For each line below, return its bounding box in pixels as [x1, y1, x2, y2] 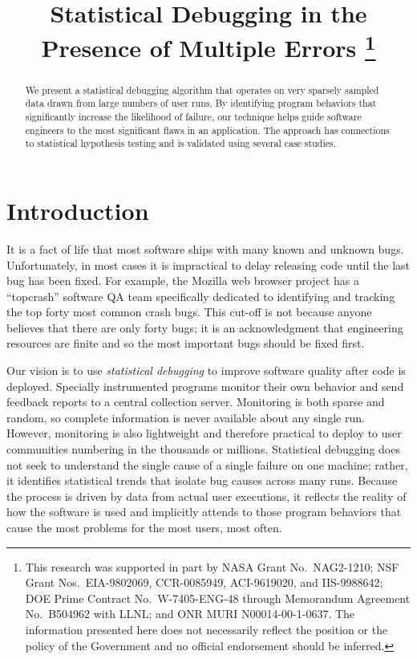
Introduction [6, 193, 149, 226]
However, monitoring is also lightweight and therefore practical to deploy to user [6, 425, 402, 441]
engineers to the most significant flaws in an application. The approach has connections [25, 123, 390, 136]
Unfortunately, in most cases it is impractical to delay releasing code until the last [6, 256, 411, 273]
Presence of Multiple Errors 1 [41, 28, 376, 64]
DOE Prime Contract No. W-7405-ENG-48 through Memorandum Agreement [25, 589, 411, 606]
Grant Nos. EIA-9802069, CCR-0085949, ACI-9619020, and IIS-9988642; [25, 574, 383, 591]
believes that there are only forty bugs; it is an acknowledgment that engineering [6, 319, 403, 336]
